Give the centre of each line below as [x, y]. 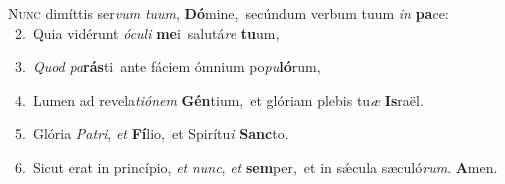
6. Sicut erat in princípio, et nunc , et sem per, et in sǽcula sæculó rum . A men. [256, 166]
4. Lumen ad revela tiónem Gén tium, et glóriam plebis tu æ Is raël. [219, 99]
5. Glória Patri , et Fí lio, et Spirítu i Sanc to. [151, 133]
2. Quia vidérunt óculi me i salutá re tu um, [147, 32]
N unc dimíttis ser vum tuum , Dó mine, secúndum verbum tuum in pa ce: [228, 13]
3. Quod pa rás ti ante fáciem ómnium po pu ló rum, [167, 66]
